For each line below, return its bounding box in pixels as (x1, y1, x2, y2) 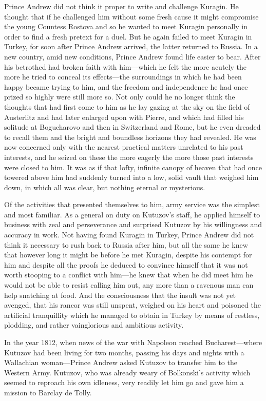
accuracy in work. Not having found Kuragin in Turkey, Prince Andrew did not (4, 229, 254, 240)
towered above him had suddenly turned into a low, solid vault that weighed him (4, 172, 259, 183)
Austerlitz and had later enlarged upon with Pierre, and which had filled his (4, 111, 244, 122)
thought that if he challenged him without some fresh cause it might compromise (4, 11, 259, 22)
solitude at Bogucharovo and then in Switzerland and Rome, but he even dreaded (4, 122, 261, 132)
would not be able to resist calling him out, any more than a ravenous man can (4, 279, 254, 290)
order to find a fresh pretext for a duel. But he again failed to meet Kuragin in (4, 31, 252, 42)
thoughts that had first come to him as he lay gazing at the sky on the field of (4, 101, 250, 112)
